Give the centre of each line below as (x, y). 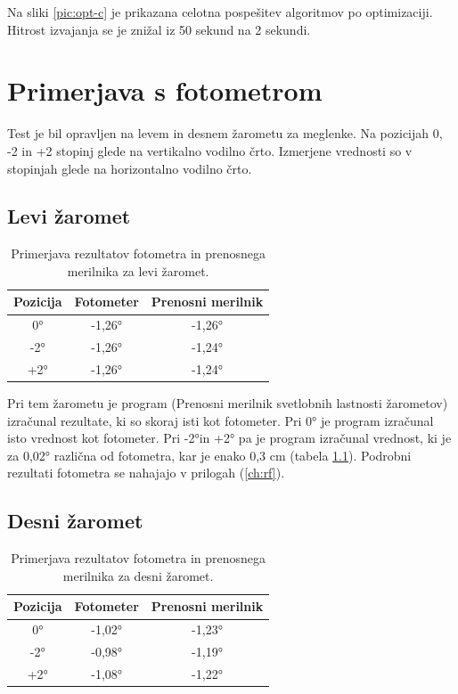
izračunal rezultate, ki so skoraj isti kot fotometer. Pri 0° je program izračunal (221, 420)
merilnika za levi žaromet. (138, 270)
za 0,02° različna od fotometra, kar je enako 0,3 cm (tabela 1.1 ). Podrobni (209, 455)
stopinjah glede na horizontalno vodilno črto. (130, 168)
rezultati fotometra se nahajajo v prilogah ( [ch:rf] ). (146, 473)
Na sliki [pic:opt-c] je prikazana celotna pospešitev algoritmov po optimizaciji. (220, 12)
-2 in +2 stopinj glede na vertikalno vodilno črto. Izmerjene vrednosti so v (210, 150)
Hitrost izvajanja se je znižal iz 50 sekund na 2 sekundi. (159, 29)
